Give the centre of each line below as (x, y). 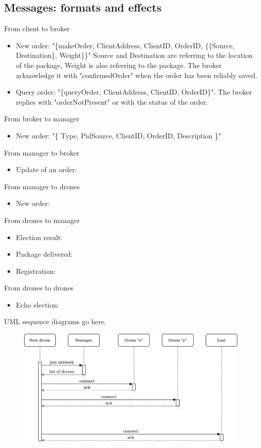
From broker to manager (42, 119)
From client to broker (37, 28)
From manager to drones (42, 186)
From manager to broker (42, 152)
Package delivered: (44, 254)
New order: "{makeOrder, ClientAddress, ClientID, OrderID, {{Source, (125, 45)
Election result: (39, 237)
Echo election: (37, 304)
